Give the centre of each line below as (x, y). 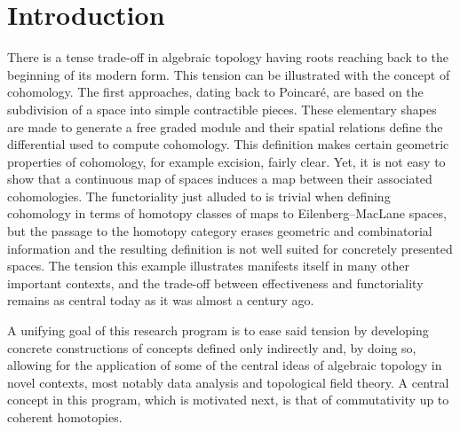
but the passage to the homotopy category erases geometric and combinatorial (220, 231)
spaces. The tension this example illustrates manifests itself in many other (209, 266)
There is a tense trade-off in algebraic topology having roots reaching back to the (228, 57)
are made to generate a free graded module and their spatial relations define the (225, 126)
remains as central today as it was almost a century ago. (161, 300)
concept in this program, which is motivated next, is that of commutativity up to (228, 400)
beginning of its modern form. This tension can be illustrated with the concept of (229, 74)
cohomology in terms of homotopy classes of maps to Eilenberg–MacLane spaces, (227, 213)
